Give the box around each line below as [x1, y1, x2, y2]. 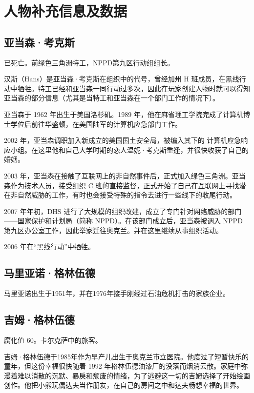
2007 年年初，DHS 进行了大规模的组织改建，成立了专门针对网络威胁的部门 [4, 206, 242, 216]
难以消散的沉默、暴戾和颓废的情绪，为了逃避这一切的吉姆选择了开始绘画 [17, 370, 250, 380]
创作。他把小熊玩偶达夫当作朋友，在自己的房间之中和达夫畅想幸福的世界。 [4, 380, 243, 390]
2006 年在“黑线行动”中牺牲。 [4, 241, 95, 252]
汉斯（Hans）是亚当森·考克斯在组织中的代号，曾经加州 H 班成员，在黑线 [4, 74, 239, 84]
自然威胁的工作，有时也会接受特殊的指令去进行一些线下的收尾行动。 [17, 190, 236, 200]
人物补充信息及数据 [4, 1, 127, 21]
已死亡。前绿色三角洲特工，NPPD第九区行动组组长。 [4, 57, 174, 67]
